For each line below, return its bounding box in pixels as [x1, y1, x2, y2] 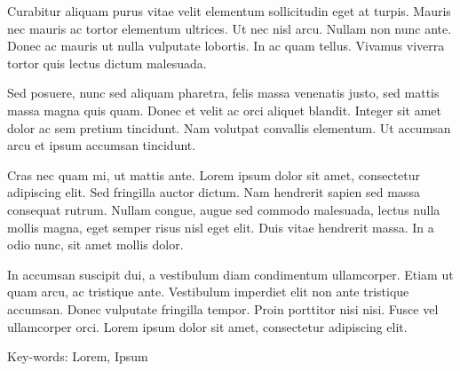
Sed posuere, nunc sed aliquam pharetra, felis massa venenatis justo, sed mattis [7, 83, 440, 102]
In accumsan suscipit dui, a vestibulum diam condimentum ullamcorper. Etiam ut [7, 264, 454, 283]
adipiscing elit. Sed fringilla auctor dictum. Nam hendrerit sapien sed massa [7, 183, 420, 201]
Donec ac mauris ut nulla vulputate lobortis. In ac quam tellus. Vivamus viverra [7, 36, 445, 55]
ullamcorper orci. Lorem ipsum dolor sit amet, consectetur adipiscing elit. [7, 317, 408, 335]
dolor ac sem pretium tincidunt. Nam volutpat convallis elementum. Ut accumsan [7, 118, 451, 137]
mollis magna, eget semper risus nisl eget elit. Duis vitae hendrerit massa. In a [7, 217, 434, 236]
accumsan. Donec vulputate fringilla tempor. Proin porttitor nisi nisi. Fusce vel [7, 299, 439, 318]
